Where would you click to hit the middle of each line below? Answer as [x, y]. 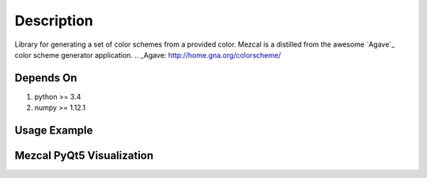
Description [54, 21]
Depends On [46, 78]
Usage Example [54, 131]
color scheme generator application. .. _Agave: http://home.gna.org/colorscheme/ [148, 55]
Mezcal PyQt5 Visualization [84, 155]
